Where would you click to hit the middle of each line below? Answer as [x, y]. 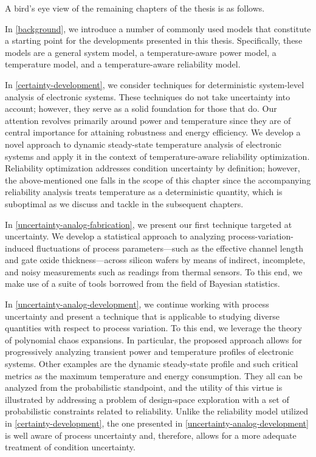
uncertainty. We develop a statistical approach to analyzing [115, 236]
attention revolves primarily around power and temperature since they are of [148, 120]
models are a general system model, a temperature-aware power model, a [141, 52]
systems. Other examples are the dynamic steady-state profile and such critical [152, 364]
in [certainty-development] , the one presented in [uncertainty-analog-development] [157, 423]
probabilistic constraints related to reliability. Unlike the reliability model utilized [157, 411]
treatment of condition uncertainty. [70, 447]
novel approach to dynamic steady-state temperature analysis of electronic [143, 144]
